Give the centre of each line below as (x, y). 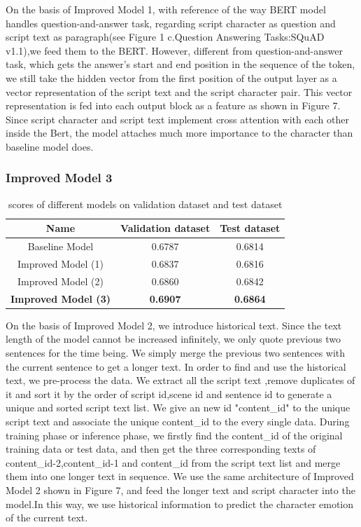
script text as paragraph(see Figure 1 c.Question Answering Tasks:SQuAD (165, 37)
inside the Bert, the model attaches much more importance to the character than (179, 133)
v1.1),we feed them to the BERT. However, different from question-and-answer (174, 50)
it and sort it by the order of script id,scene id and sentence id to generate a (169, 393)
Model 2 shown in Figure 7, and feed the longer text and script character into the (180, 490)
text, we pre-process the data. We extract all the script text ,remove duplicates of (180, 380)
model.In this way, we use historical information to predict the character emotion (180, 504)
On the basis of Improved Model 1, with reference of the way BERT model (166, 9)
